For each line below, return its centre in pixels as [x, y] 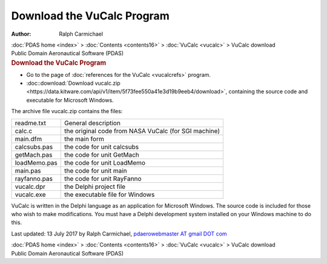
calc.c [24, 131]
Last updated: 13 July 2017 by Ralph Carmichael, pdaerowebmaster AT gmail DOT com [119, 234]
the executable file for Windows [110, 194]
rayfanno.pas [34, 179]
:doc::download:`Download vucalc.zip [73, 83]
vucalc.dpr [30, 186]
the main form [84, 139]
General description [93, 123]
